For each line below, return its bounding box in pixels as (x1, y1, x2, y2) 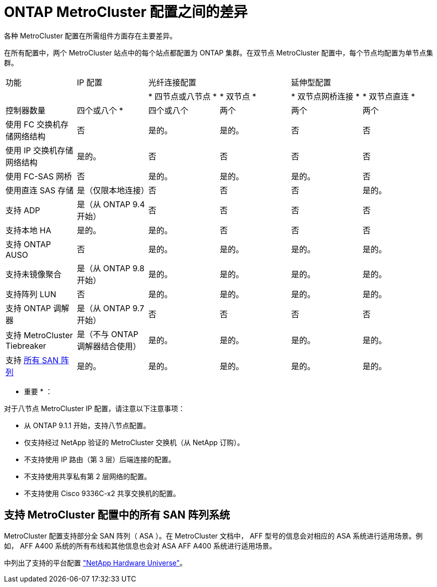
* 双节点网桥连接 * (291, 91, 360, 101)
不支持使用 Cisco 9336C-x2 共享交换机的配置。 (24, 489, 180, 498)
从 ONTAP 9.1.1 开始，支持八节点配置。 (24, 421, 150, 430)
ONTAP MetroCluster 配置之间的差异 (4, 3, 248, 20)
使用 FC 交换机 (5, 119, 61, 129)
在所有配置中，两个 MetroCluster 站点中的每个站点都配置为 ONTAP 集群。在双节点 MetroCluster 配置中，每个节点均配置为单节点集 (4, 48, 434, 57)
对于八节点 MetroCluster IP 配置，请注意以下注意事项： (4, 404, 185, 413)
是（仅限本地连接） (76, 185, 149, 195)
